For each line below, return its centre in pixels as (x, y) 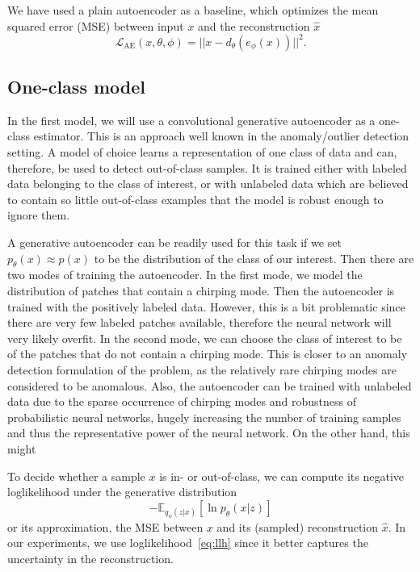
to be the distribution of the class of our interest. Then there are (254, 258)
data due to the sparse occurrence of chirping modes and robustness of (182, 401)
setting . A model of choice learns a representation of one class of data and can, (202, 152)
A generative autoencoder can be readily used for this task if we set (174, 242)
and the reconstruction (254, 25)
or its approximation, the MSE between (105, 526)
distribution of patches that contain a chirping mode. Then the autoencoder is (201, 291)
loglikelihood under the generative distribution (122, 492)
